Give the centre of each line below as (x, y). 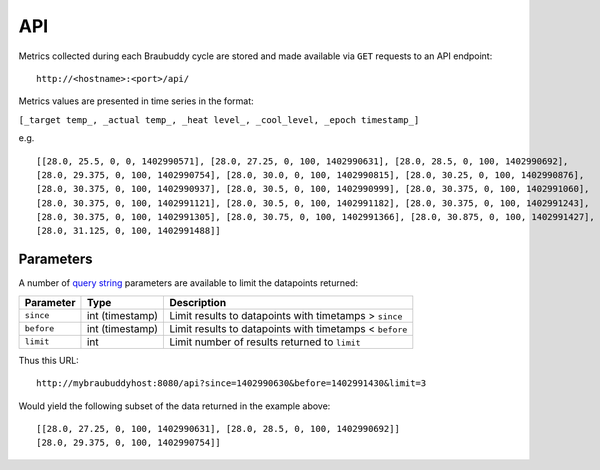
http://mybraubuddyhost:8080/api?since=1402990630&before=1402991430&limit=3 (231, 383)
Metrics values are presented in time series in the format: (136, 101)
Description (198, 302)
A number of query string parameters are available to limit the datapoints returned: (188, 283)
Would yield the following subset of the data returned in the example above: (174, 406)
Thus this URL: (48, 360)
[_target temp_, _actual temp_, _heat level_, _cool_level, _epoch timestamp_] (219, 119)
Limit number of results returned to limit (265, 342)
